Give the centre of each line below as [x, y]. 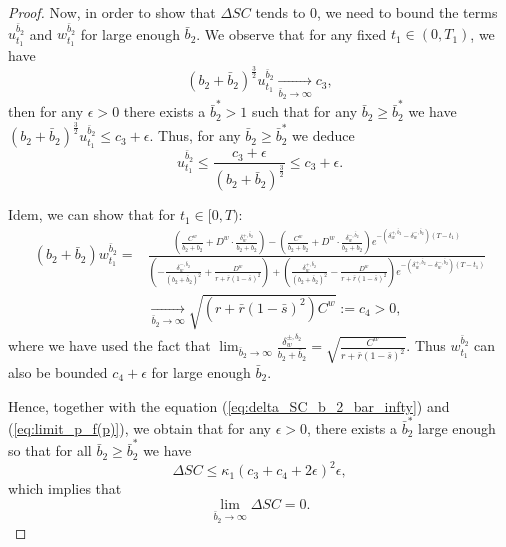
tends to [280, 12]
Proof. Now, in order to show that [112, 12]
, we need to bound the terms [407, 12]
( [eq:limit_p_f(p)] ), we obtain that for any [139, 427]
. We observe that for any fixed [291, 33]
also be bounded [58, 371]
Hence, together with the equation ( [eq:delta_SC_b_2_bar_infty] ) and [229, 405]
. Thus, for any [195, 135]
